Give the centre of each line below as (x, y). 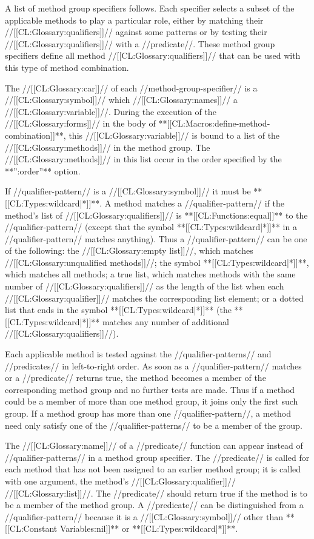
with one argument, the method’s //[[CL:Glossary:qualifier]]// (121, 481)
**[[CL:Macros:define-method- (214, 123)
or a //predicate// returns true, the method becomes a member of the (135, 378)
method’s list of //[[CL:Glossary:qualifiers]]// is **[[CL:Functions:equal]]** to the (156, 215)
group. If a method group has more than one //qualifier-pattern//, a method (148, 413)
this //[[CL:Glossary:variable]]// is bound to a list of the (174, 135)
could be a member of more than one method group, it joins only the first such (152, 401)
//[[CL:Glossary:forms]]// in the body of (80, 123)
